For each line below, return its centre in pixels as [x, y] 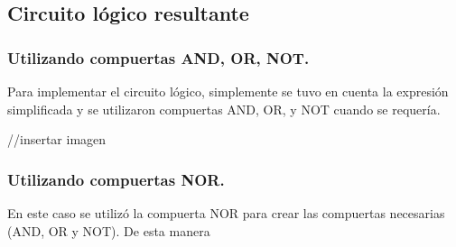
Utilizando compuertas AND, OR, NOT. [158, 57]
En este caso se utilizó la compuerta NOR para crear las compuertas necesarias [226, 213]
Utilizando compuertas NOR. [116, 179]
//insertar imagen [57, 139]
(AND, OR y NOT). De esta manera [109, 230]
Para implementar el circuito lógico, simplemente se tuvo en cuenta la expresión [228, 91]
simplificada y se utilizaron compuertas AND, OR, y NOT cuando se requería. [224, 109]
